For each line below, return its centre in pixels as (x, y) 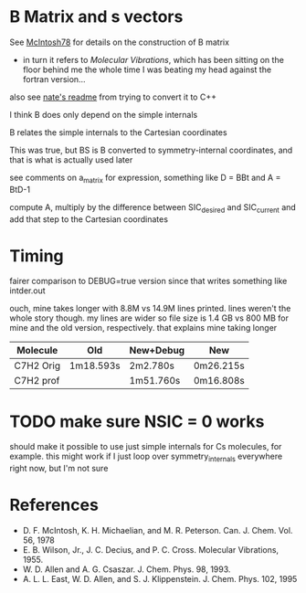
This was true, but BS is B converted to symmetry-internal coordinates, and (151, 150)
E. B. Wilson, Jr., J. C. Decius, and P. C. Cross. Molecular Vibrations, (151, 550)
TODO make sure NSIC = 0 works (137, 421)
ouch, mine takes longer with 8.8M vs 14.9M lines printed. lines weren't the (150, 309)
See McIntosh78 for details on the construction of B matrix (120, 42)
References (54, 505)
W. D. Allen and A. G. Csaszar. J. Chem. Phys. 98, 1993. (127, 569)
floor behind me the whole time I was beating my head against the (147, 69)
